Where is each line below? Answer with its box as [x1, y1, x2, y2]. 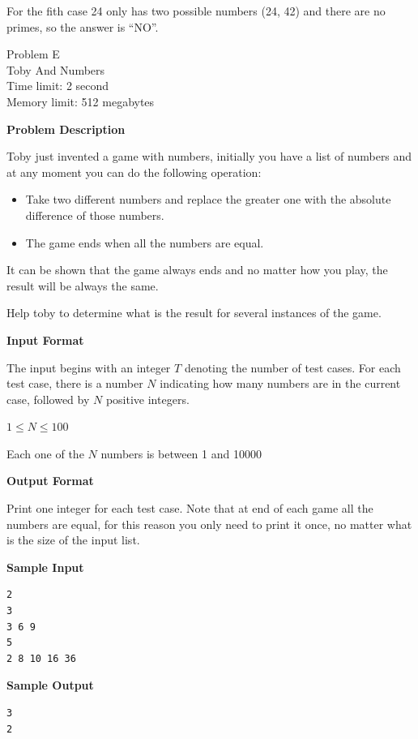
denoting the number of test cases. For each [184, 359, 401, 376]
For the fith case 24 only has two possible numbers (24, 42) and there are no [6, 2, 386, 19]
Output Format [6, 472, 94, 489]
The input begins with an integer [6, 359, 171, 376]
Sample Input [6, 558, 84, 575]
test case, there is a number [6, 375, 143, 392]
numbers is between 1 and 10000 [100, 445, 262, 462]
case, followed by [6, 390, 90, 407]
